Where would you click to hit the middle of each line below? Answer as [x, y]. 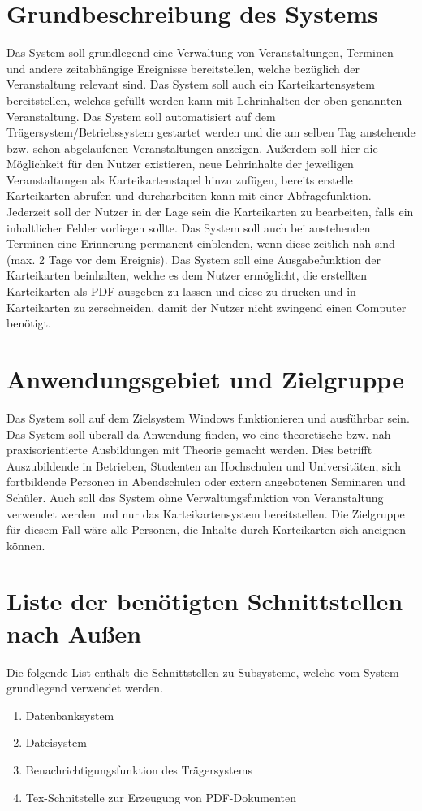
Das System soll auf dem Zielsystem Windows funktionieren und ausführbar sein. [208, 417]
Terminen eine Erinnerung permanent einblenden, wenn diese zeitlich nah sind [201, 243]
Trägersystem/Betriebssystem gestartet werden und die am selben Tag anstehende [211, 132]
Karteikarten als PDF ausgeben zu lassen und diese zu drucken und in [181, 291]
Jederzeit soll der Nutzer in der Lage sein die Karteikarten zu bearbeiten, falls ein [210, 212]
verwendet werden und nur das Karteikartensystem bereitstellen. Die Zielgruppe [206, 513]
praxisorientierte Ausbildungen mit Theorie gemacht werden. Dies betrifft [189, 450]
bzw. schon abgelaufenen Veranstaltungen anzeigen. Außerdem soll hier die [192, 147]
